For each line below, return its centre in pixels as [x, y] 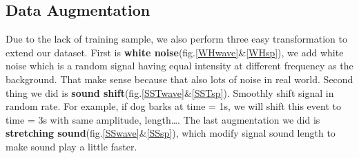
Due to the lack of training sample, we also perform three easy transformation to [176, 39]
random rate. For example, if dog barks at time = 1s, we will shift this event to [173, 106]
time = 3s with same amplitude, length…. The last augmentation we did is [163, 119]
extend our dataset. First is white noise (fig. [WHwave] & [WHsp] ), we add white [175, 52]
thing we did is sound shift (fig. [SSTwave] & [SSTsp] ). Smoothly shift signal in [170, 92]
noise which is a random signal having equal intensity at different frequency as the [179, 66]
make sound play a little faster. [71, 146]
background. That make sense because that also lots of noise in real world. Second [179, 79]
